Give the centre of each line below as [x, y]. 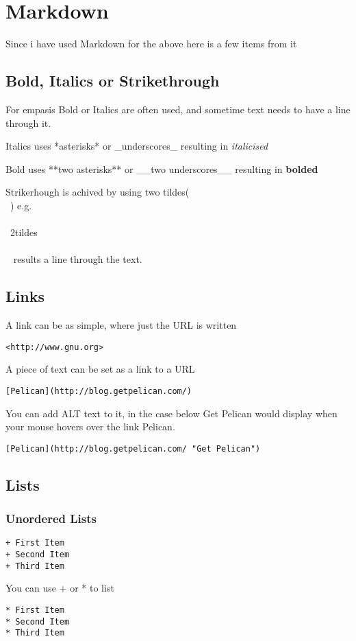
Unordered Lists [51, 518]
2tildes [24, 232]
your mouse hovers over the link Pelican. [90, 427]
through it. [28, 123]
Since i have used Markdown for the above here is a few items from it [151, 44]
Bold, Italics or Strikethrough [113, 81]
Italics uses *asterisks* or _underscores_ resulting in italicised [137, 146]
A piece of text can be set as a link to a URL [100, 369]
